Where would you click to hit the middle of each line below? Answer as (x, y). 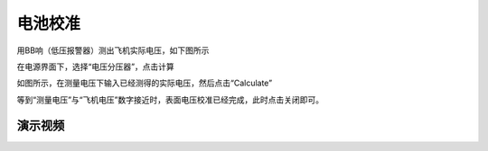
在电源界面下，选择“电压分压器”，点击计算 (96, 67)
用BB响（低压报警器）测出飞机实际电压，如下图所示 (113, 50)
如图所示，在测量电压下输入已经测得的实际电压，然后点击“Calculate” (145, 83)
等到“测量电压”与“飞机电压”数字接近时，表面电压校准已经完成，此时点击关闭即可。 (170, 100)
